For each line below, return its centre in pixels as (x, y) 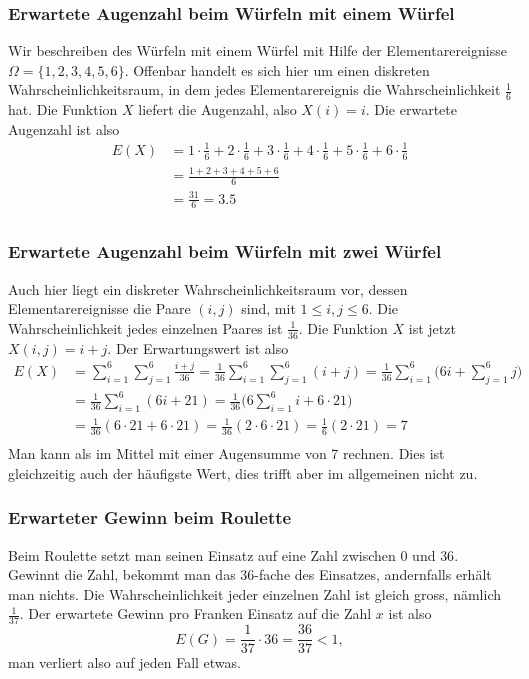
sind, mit (268, 308)
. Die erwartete (411, 109)
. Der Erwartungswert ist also (198, 347)
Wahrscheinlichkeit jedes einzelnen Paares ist (145, 327)
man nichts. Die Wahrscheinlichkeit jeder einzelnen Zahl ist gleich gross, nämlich (255, 593)
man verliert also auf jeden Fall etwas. (124, 662)
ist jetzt (432, 327)
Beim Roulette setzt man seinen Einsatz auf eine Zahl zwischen (202, 554)
